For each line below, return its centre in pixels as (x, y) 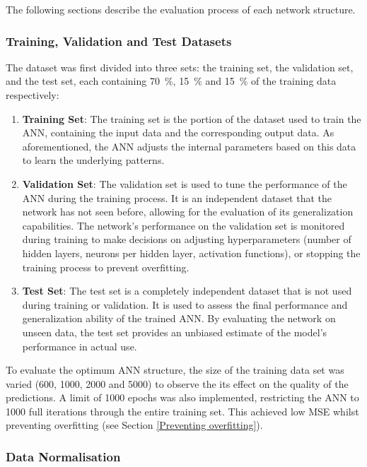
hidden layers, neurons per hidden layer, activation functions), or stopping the (191, 253)
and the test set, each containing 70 (83, 81)
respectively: (33, 95)
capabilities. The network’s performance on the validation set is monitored (183, 225)
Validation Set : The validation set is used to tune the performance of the (185, 183)
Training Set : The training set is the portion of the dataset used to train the (192, 118)
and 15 (220, 81)
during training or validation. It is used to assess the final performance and (185, 304)
